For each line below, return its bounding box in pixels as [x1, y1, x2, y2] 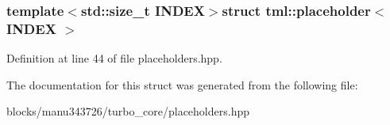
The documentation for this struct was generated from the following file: [6, 76, 358, 93]
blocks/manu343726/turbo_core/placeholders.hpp [6, 103, 249, 119]
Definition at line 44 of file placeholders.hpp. [6, 50, 222, 66]
